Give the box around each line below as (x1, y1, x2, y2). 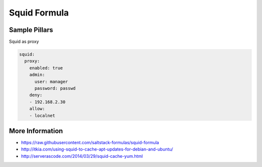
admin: (29, 72, 45, 78)
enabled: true (29, 65, 63, 70)
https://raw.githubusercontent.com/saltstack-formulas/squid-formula (21, 140, 160, 146)
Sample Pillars (9, 26, 53, 34)
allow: (29, 106, 45, 112)
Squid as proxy (9, 39, 39, 45)
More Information (9, 127, 63, 135)
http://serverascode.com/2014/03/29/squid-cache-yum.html (21, 153, 143, 159)
